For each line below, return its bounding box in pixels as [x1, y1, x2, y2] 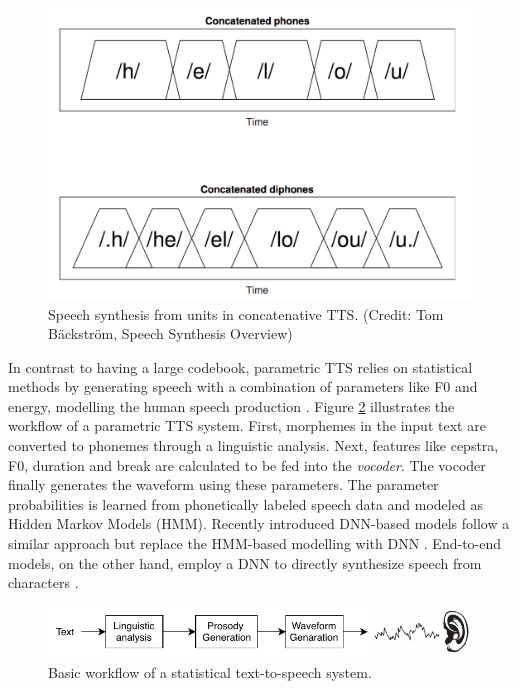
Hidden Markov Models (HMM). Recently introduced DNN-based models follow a [8, 513, 510, 534]
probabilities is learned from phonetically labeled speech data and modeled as [8, 493, 483, 514]
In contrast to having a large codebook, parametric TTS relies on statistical [8, 356, 473, 377]
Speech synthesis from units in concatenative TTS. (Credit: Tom [48, 303, 444, 324]
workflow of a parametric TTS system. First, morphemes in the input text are [8, 415, 486, 436]
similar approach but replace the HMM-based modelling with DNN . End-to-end [8, 533, 502, 554]
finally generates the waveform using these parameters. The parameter [8, 474, 439, 495]
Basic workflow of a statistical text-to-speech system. [48, 661, 372, 682]
